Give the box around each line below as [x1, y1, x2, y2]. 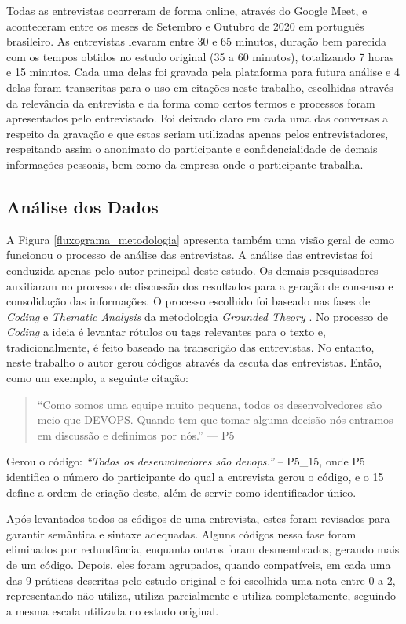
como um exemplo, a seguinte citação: [6, 370, 188, 386]
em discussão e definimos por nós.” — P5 [37, 426, 235, 443]
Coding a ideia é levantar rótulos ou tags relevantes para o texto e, [6, 323, 326, 340]
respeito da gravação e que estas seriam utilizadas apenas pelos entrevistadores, [6, 125, 389, 141]
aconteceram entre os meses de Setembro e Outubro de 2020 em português [6, 17, 364, 34]
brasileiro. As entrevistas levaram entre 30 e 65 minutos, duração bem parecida [6, 33, 387, 49]
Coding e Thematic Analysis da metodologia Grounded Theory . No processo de [6, 308, 388, 324]
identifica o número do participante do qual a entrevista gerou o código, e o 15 [6, 469, 384, 485]
